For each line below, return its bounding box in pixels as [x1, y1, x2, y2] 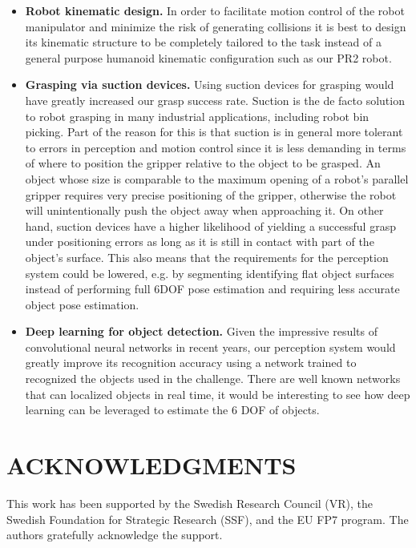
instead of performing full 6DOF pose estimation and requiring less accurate [25, 280, 400, 297]
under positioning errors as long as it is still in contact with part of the [25, 233, 374, 250]
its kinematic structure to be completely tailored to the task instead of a [25, 34, 382, 50]
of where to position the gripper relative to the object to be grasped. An [25, 155, 381, 171]
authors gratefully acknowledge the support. [6, 526, 223, 543]
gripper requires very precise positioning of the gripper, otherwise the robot [25, 186, 397, 203]
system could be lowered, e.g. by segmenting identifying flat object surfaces [25, 264, 394, 281]
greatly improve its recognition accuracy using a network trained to [25, 354, 357, 371]
